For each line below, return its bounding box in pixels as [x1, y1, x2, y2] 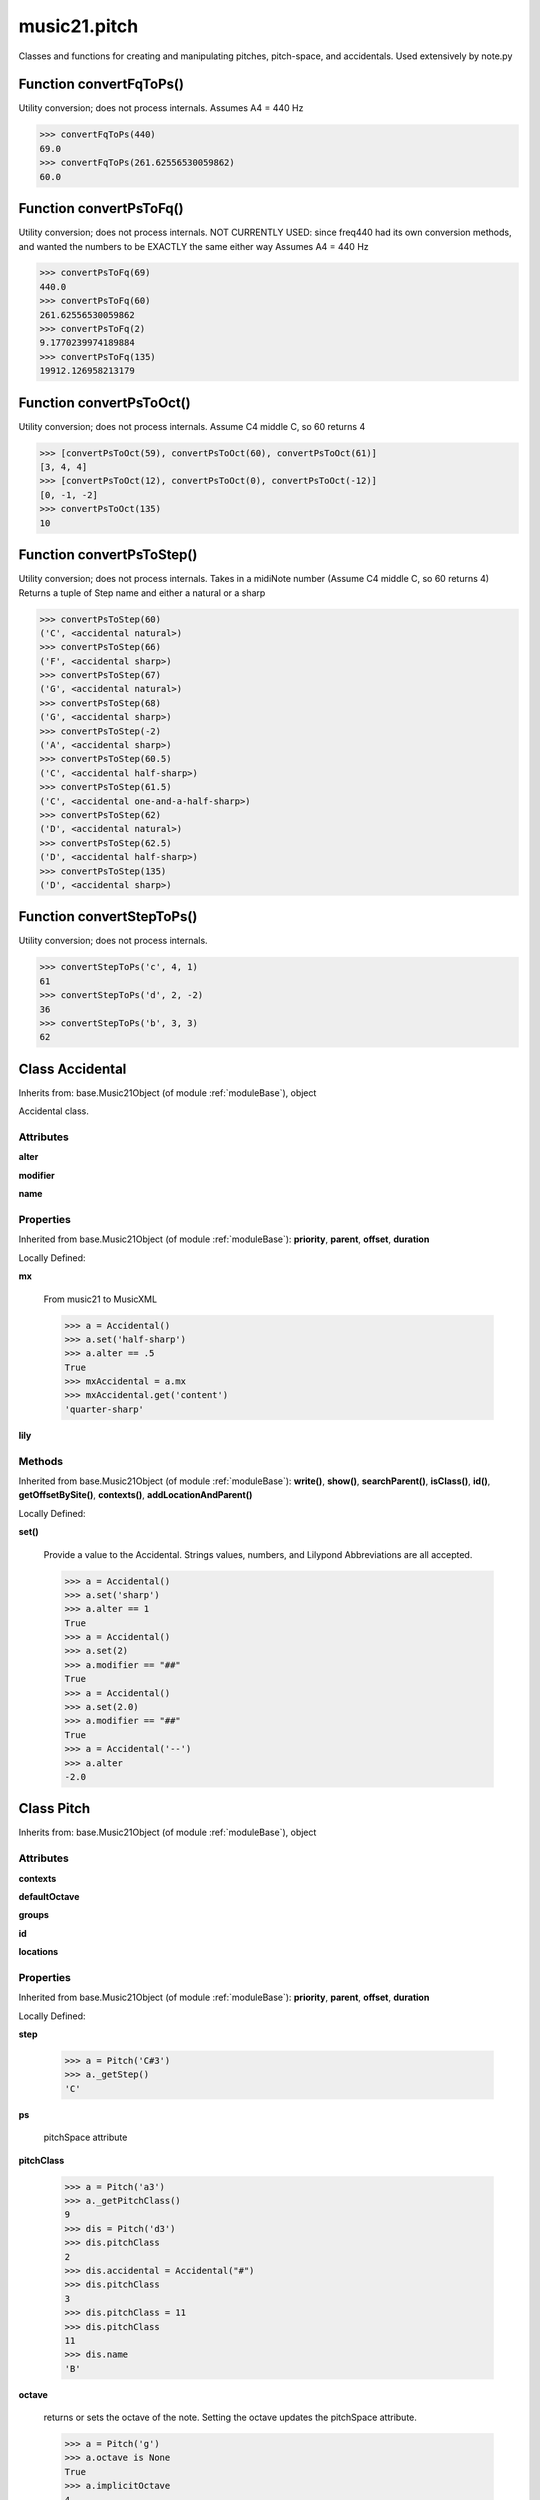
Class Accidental [18, 1060, 127, 1077]
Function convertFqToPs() [18, 76, 185, 93]
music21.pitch [18, 15, 139, 37]
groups [18, 1909, 50, 1921]
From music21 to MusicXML [43, 1293, 158, 1305]
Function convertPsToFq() [18, 200, 184, 217]
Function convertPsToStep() [18, 546, 198, 564]
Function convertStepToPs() [18, 908, 198, 925]
